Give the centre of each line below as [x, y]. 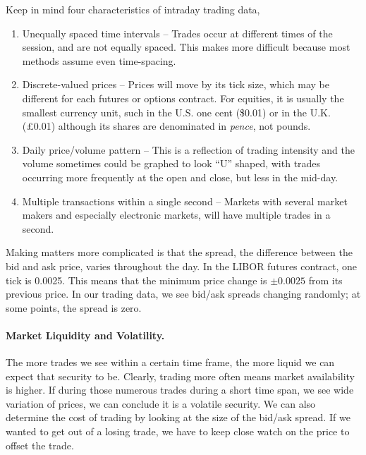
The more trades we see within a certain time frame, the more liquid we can [170, 362]
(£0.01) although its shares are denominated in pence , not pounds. [166, 126]
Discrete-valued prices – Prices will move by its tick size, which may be [176, 84]
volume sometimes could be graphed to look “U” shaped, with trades [171, 163]
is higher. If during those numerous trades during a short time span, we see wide [180, 390]
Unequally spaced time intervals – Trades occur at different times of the [177, 33]
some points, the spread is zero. [74, 307]
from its [325, 280]
